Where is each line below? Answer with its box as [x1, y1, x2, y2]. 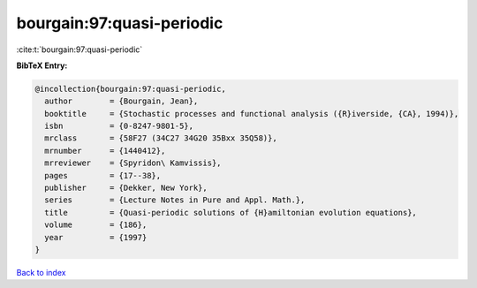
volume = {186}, [44, 220, 148, 230]
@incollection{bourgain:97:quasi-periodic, [34, 84, 227, 94]
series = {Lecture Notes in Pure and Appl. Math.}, [44, 195, 306, 205]
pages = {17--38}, [44, 171, 162, 180]
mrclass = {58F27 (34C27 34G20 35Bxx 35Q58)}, [44, 133, 277, 143]
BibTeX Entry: [16, 60, 68, 71]
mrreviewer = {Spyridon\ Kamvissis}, [44, 158, 222, 168]
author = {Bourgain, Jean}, [44, 96, 199, 106]
